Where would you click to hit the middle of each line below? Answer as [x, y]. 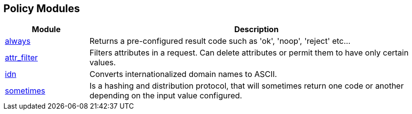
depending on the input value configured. [166, 96]
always [18, 41]
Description [256, 29]
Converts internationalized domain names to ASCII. [183, 74]
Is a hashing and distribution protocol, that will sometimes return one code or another [246, 86]
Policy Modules [42, 9]
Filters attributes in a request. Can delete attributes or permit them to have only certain [249, 53]
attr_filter [22, 58]
